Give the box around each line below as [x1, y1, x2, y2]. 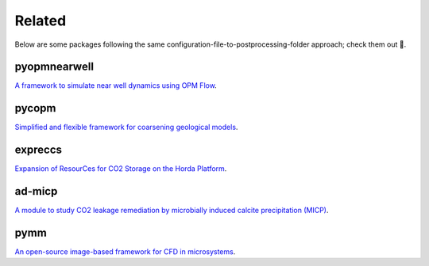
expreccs [14, 143, 63, 157]
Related [14, 12, 67, 29]
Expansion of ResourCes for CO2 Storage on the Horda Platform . [14, 164, 227, 173]
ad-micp [14, 184, 58, 198]
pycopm [14, 101, 56, 115]
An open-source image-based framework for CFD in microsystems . [14, 247, 236, 256]
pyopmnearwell [14, 60, 95, 74]
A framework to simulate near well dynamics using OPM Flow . [14, 81, 218, 90]
